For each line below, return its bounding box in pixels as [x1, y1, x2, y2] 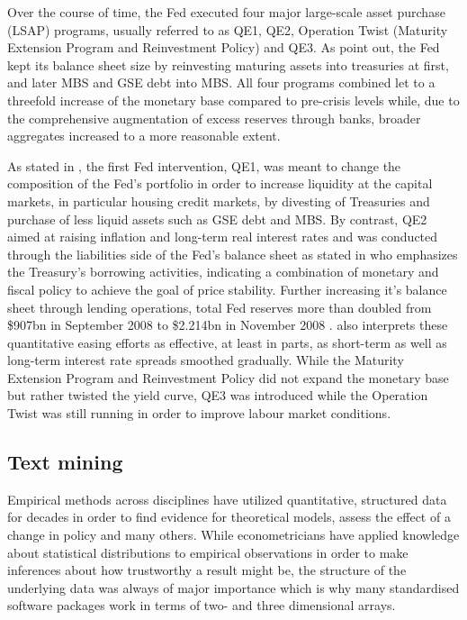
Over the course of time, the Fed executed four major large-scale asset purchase [7, 3, 445, 21]
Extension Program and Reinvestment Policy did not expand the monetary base [7, 368, 449, 387]
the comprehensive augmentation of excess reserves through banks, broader [7, 108, 421, 127]
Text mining [7, 448, 123, 476]
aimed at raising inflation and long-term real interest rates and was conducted [7, 227, 438, 246]
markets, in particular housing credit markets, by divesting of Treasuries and [7, 191, 430, 210]
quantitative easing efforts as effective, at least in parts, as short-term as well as [7, 333, 447, 351]
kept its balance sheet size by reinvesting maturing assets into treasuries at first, [7, 55, 449, 74]
